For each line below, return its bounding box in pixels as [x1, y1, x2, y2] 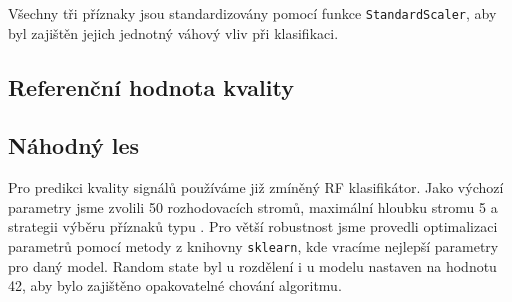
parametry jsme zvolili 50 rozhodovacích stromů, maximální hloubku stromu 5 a [8, 196, 498, 217]
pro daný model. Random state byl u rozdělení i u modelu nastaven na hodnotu [8, 255, 497, 276]
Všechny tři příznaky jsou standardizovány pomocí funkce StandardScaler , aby [8, 3, 497, 23]
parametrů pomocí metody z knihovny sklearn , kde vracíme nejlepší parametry [8, 236, 499, 257]
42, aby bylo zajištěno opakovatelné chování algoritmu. [8, 275, 342, 296]
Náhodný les [8, 130, 140, 161]
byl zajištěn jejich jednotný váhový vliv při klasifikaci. [8, 22, 339, 43]
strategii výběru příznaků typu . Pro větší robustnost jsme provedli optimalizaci [8, 216, 498, 237]
